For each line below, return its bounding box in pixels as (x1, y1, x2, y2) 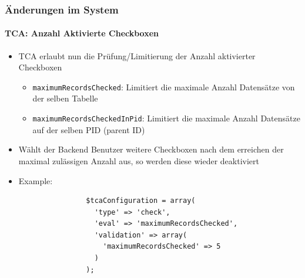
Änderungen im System (5, 2, 119, 16)
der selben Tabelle (32, 92, 98, 104)
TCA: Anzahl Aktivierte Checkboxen (5, 27, 159, 39)
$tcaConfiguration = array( (86, 196, 196, 205)
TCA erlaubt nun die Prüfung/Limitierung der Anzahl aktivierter (18, 49, 256, 62)
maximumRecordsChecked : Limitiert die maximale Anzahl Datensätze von (32, 80, 295, 93)
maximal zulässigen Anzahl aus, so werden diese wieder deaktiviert (18, 154, 259, 167)
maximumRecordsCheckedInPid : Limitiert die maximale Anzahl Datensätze (32, 112, 300, 124)
